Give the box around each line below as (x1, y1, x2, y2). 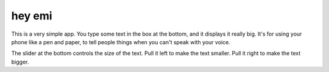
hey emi (11, 9, 52, 22)
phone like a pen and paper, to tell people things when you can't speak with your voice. (11, 38, 231, 45)
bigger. (11, 58, 29, 65)
